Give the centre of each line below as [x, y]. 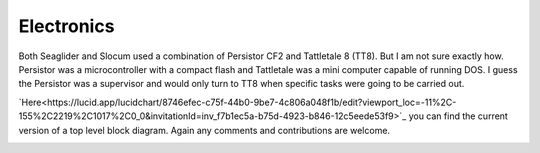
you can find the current [458, 116]
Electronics [66, 26]
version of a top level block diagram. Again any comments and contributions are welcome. [204, 130]
